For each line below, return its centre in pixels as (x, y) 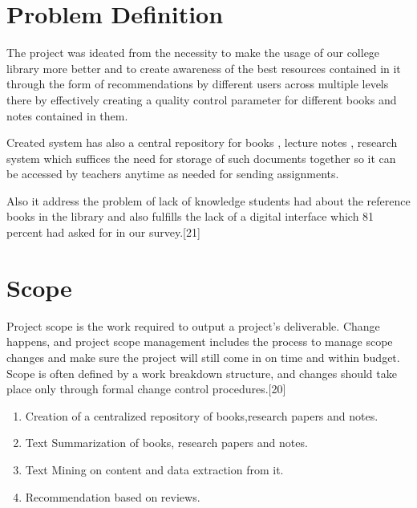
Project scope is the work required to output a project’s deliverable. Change (193, 325)
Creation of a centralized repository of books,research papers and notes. (202, 415)
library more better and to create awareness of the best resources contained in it (204, 68)
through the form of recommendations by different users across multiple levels (198, 84)
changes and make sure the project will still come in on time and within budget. (203, 357)
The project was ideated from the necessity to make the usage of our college (193, 53)
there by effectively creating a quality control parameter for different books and (202, 99)
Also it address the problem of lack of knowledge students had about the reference (208, 200)
